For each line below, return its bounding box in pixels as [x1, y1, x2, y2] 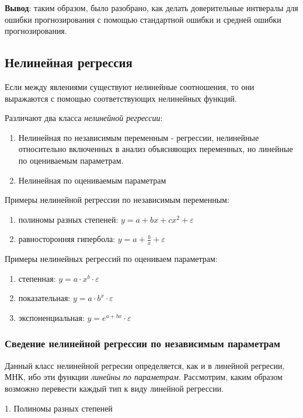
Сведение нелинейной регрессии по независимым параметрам [5, 336, 280, 351]
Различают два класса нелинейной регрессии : [5, 112, 163, 124]
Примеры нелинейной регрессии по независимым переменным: [5, 194, 229, 206]
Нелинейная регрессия [5, 53, 133, 71]
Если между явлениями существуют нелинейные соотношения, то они [5, 80, 255, 92]
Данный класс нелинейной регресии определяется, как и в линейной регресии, [5, 359, 285, 371]
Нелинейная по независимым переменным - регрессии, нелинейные [18, 131, 259, 143]
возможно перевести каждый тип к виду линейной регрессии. [5, 382, 224, 394]
